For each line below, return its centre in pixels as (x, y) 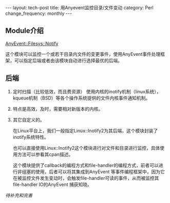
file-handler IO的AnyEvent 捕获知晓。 (52, 184)
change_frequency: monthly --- (39, 13)
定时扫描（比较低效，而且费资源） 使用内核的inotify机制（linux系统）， (87, 91)
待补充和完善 (19, 195)
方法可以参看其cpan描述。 (45, 154)
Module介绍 (24, 31)
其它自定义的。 (29, 119)
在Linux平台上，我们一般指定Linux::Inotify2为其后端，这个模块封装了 (85, 130)
